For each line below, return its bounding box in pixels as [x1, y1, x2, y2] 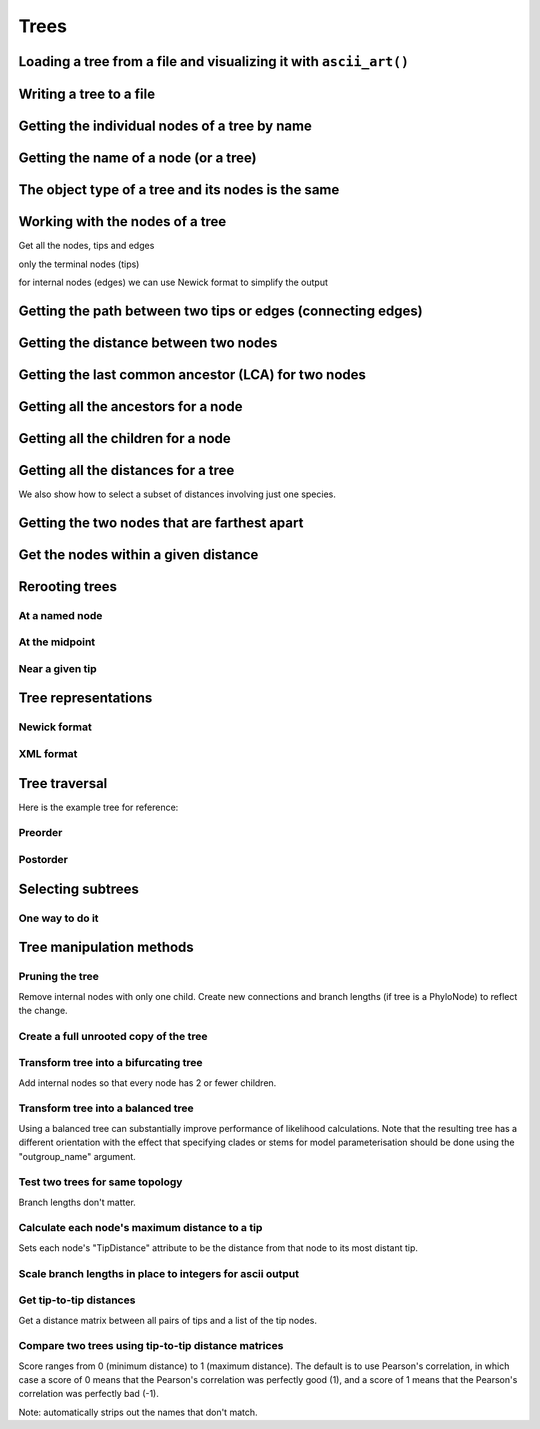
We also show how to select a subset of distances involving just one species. [18, 488, 337, 500]
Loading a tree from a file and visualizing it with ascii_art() [18, 53, 410, 70]
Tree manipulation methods [18, 939, 194, 956]
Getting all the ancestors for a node [18, 398, 243, 415]
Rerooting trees [18, 578, 118, 595]
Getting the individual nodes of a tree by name [18, 118, 312, 134]
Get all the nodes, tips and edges [18, 240, 155, 252]
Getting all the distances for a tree [18, 461, 235, 479]
